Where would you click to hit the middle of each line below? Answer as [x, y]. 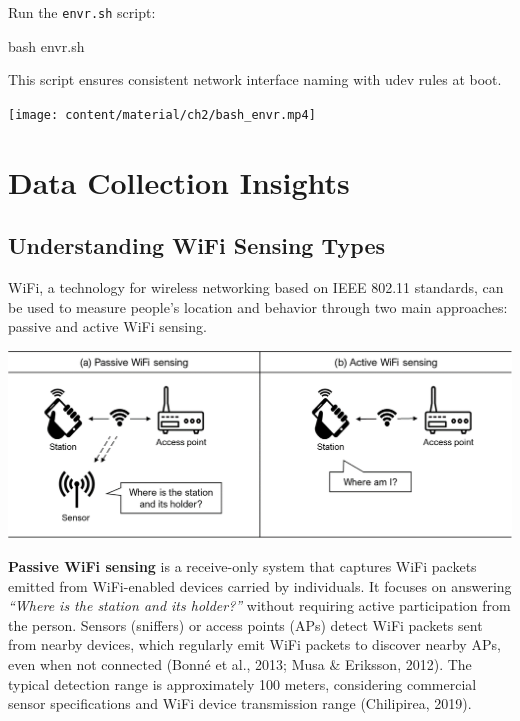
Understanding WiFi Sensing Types [197, 245]
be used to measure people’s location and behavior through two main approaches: [258, 306]
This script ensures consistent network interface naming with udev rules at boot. [255, 79]
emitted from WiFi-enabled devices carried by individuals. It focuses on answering [260, 585]
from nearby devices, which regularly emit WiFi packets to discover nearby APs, [254, 644]
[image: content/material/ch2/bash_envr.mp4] [162, 114]
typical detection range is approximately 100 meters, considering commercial [242, 683]
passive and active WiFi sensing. [107, 326]
